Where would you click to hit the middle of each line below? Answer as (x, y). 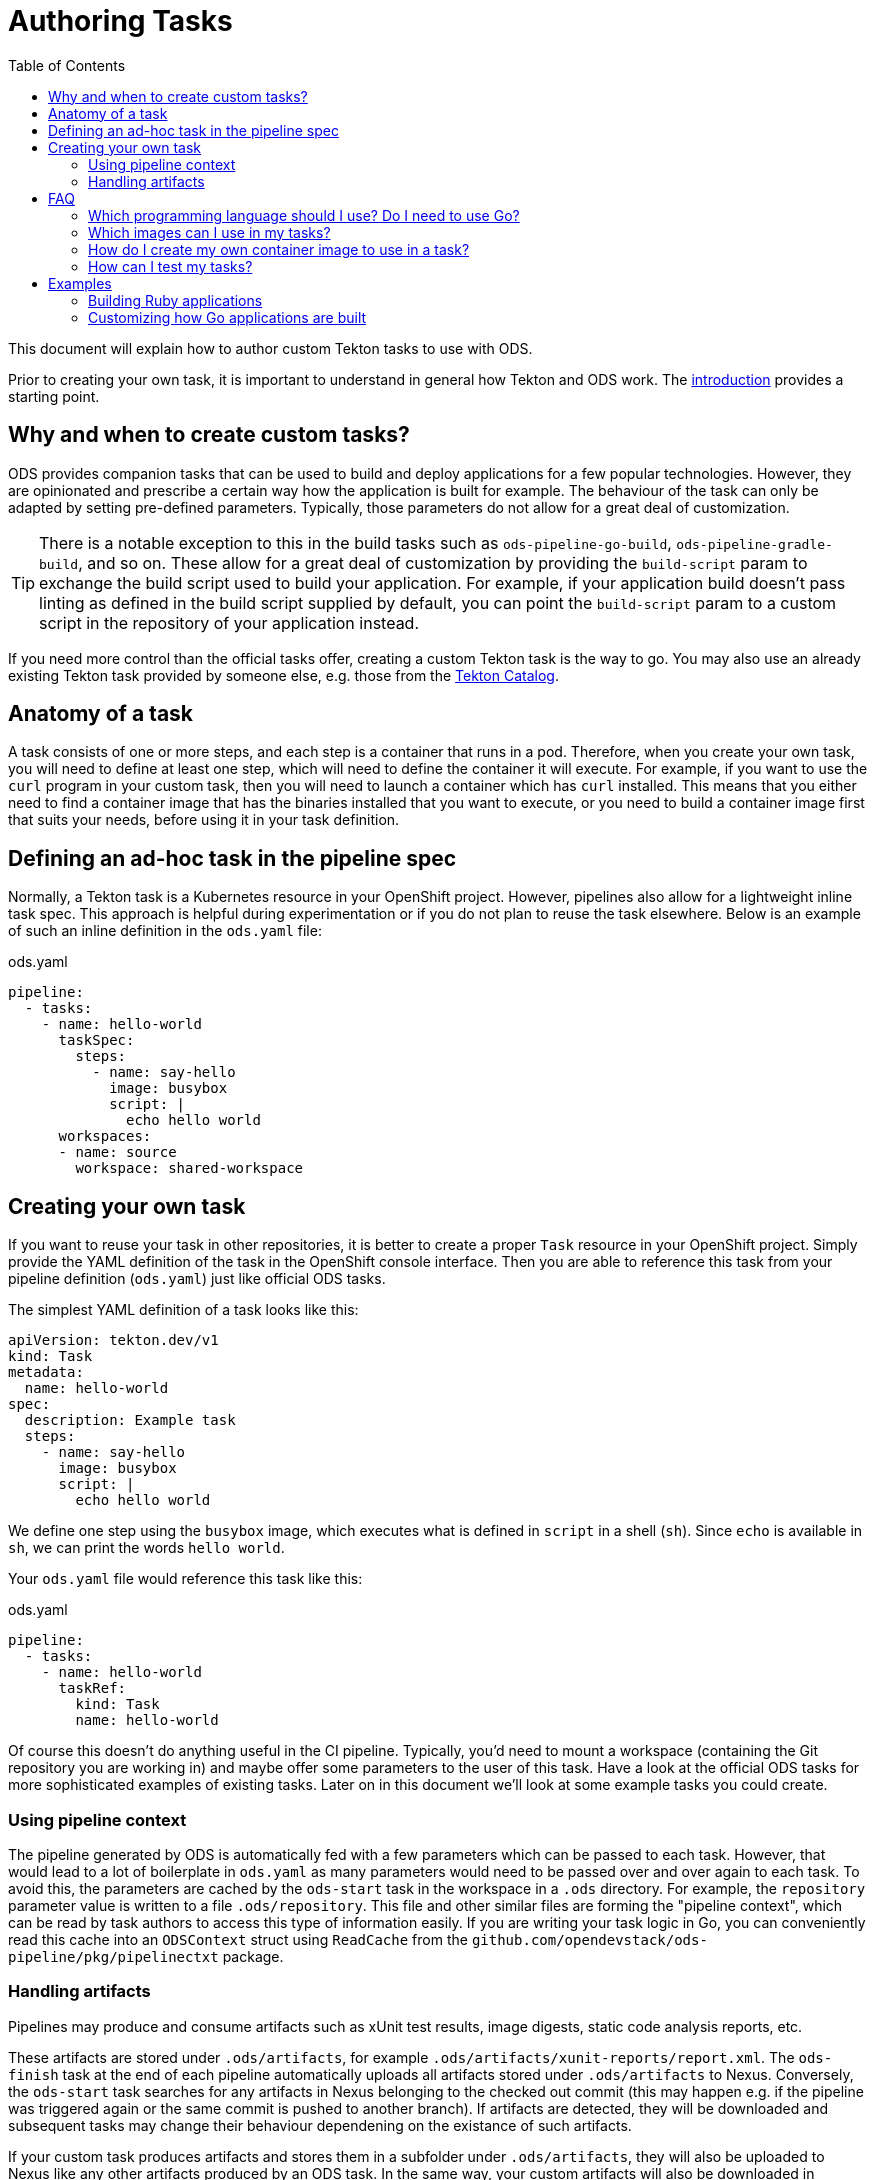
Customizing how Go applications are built (227, 317)
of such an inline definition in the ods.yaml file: (165, 931)
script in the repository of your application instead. (229, 622)
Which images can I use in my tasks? (209, 232)
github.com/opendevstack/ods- (589, 1939)
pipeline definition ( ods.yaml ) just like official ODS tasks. (197, 1279)
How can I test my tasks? (170, 266)
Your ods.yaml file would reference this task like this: (185, 1579)
